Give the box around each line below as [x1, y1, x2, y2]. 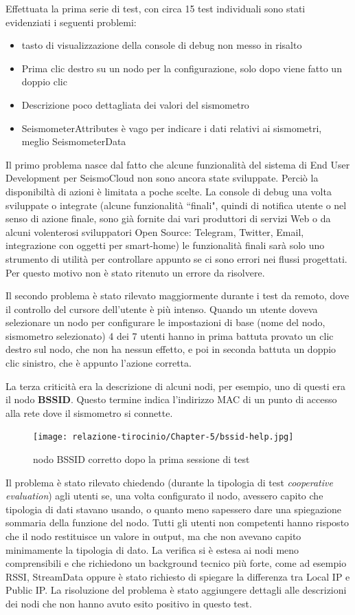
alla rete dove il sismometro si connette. [5, 405, 173, 420]
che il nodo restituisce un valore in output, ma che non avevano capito [5, 529, 301, 543]
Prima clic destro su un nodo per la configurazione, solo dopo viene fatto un [21, 61, 342, 75]
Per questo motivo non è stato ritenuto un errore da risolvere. [5, 265, 265, 279]
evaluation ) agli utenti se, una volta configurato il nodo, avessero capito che [5, 488, 323, 503]
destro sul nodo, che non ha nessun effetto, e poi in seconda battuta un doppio [5, 342, 336, 356]
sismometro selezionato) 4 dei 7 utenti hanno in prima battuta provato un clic [5, 328, 334, 343]
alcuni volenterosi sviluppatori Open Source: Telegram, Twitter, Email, [5, 224, 304, 239]
